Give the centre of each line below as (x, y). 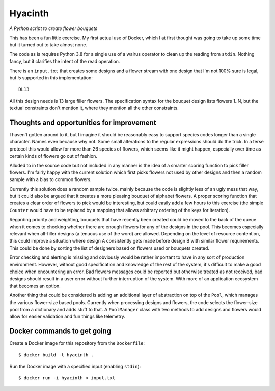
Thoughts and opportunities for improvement (83, 122)
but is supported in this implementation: (51, 78)
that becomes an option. (35, 286)
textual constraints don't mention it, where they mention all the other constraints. (94, 108)
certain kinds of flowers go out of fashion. (53, 156)
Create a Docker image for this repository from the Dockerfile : (77, 343)
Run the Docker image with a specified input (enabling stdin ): (75, 367)
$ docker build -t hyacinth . (56, 355)
